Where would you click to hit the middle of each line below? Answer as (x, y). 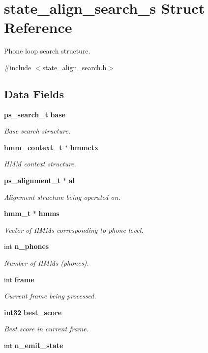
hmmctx (84, 147)
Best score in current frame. (46, 329)
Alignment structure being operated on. (62, 197)
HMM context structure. (40, 164)
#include (18, 67)
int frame (19, 279)
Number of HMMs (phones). (46, 263)
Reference (38, 27)
